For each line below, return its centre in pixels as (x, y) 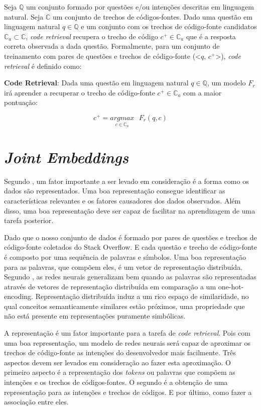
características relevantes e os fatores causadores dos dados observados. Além (122, 200)
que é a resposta (211, 36)
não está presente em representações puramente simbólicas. (95, 316)
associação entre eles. (36, 402)
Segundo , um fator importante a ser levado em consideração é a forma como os (126, 181)
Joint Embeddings (67, 157)
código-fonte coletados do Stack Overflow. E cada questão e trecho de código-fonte (130, 247)
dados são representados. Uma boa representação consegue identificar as (115, 191)
